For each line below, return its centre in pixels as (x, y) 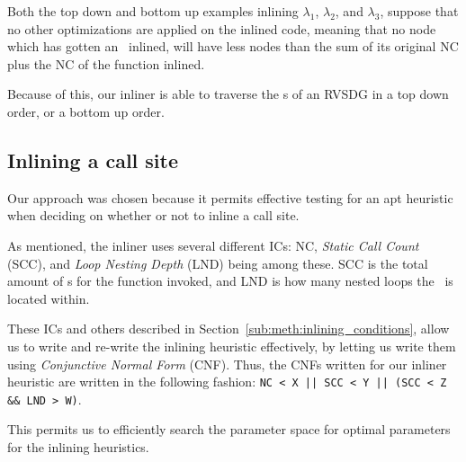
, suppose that (419, 11)
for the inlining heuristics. (78, 447)
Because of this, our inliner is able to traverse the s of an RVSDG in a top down (228, 94)
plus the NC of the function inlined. (106, 63)
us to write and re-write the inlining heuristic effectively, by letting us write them (232, 346)
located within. (49, 298)
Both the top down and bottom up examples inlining (153, 11)
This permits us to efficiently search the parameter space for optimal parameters (229, 429)
